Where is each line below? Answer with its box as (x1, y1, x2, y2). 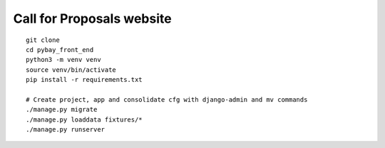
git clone (26, 36, 60, 44)
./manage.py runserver (26, 125, 106, 134)
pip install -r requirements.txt (26, 75, 143, 84)
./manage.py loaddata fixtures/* (26, 115, 143, 124)
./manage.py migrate (26, 105, 98, 114)
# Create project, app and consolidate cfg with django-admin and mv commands (26, 95, 308, 103)
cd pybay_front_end (26, 46, 94, 53)
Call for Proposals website (13, 11, 172, 26)
